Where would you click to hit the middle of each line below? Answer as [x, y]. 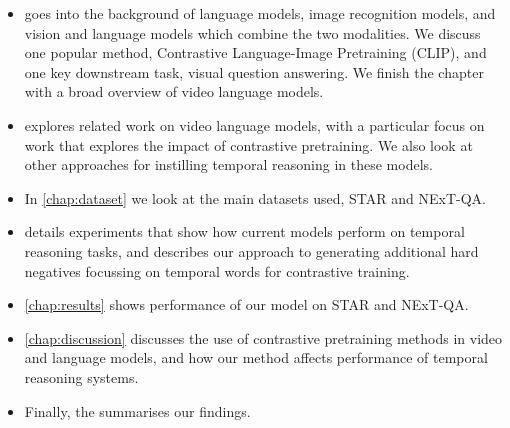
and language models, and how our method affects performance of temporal [256, 357]
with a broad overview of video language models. [174, 91]
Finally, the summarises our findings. [137, 410]
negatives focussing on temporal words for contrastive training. [217, 270]
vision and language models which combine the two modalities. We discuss [252, 32]
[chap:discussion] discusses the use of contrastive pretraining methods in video [263, 337]
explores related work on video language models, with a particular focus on [254, 124]
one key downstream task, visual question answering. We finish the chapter [254, 71]
